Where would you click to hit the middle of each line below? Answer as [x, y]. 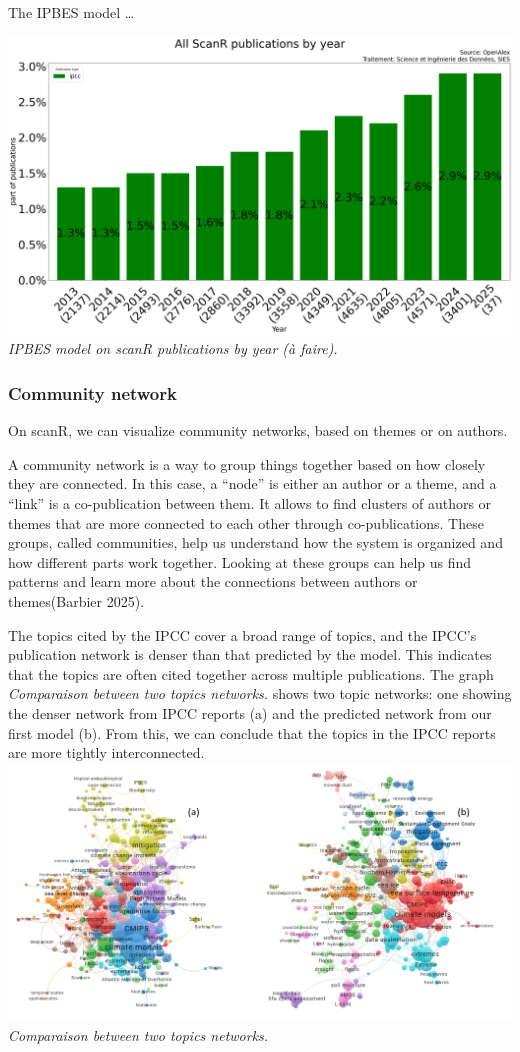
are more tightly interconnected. [106, 752]
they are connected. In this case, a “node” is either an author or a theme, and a [252, 483]
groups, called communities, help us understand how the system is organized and [255, 542]
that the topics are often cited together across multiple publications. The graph [251, 673]
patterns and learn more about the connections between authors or [213, 581]
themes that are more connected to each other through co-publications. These [246, 522]
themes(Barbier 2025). [76, 601]
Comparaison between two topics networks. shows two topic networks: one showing [260, 693]
